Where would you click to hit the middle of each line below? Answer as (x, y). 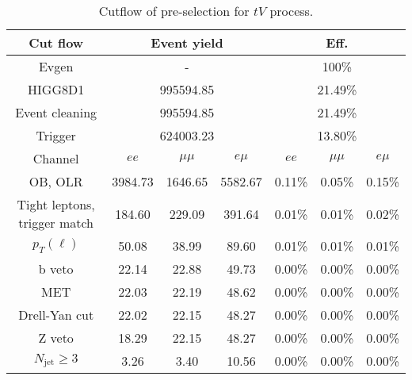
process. (292, 11)
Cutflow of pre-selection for (174, 11)
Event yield (187, 42)
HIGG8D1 (56, 89)
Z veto (56, 338)
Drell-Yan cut (56, 315)
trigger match (56, 223)
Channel (56, 158)
